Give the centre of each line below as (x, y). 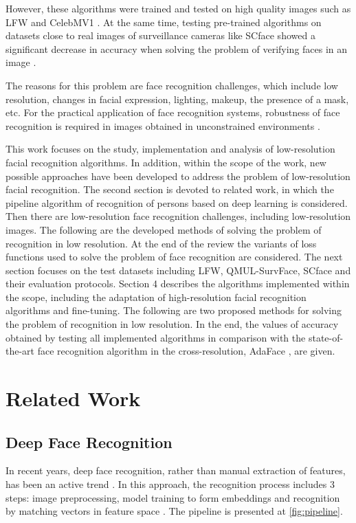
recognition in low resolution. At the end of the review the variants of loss (161, 243)
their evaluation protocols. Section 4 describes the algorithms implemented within (178, 283)
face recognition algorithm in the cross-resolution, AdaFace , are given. (186, 351)
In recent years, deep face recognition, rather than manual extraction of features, (176, 470)
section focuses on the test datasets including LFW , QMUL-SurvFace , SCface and (178, 270)
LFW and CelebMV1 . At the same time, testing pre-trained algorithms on (164, 22)
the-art (20, 351)
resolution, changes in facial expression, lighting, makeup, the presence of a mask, (177, 99)
